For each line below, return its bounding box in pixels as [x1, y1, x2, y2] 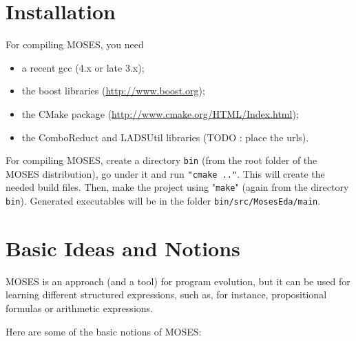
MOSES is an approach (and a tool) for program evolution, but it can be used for [6, 273, 350, 288]
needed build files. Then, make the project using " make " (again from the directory [6, 180, 349, 194]
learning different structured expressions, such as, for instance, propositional [6, 287, 327, 302]
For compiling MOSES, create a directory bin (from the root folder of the [6, 153, 317, 167]
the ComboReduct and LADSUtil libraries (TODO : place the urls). [21, 130, 309, 144]
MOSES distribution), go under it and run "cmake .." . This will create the [6, 166, 325, 180]
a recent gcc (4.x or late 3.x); [21, 60, 145, 74]
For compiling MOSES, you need [6, 37, 144, 52]
